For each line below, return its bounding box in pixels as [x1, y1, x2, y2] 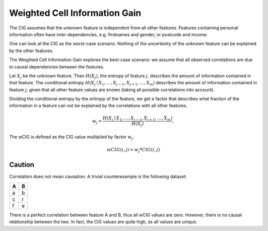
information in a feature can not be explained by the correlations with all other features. [9, 103, 188, 109]
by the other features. [9, 48, 54, 54]
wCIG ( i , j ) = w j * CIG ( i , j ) [107, 147, 160, 154]
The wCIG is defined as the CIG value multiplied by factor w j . [9, 134, 134, 141]
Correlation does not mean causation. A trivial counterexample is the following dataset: [9, 173, 187, 179]
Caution [9, 161, 35, 169]
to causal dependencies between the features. [9, 63, 104, 69]
